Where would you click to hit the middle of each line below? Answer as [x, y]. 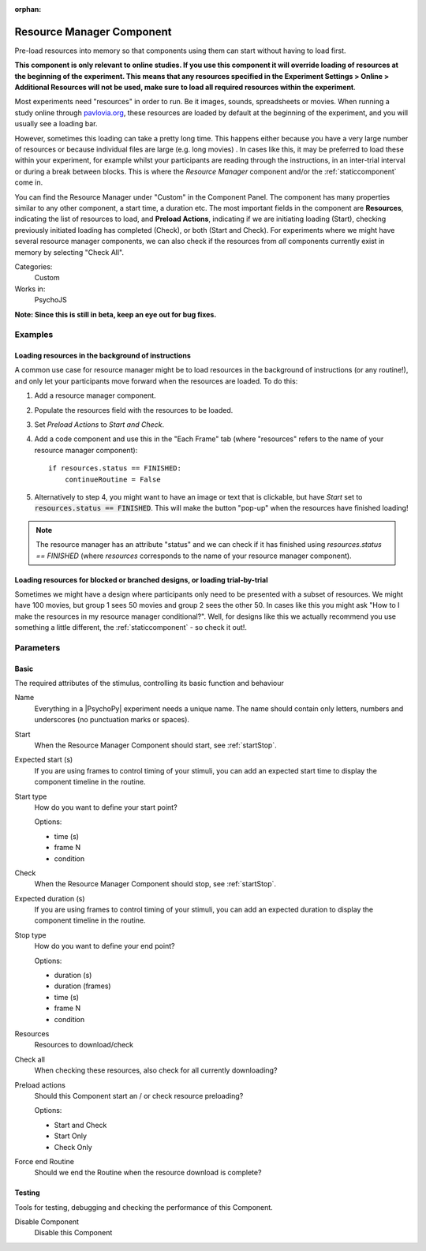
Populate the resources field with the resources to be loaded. [134, 410]
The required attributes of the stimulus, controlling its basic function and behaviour [149, 684]
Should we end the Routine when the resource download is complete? [148, 1173]
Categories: [34, 266]
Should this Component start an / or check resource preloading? [139, 1096]
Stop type [30, 935]
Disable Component [47, 1222]
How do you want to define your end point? [105, 946]
